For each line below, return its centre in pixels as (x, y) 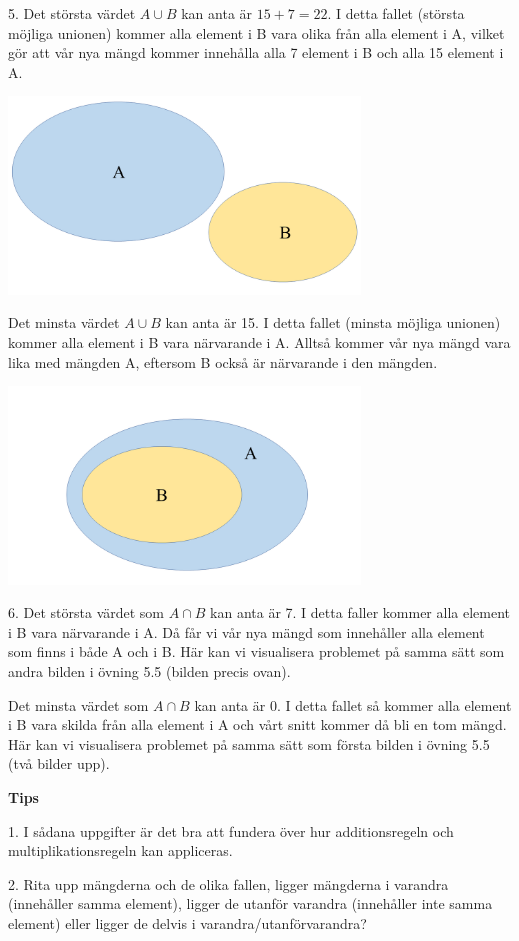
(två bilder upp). (59, 763)
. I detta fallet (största (396, 13)
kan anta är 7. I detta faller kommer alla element (360, 612)
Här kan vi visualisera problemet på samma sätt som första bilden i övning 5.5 (249, 743)
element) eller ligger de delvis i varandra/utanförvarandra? (187, 922)
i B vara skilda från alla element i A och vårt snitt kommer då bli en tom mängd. (257, 724)
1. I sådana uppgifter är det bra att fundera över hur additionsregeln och (231, 830)
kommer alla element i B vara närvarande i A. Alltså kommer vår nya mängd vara (259, 342)
